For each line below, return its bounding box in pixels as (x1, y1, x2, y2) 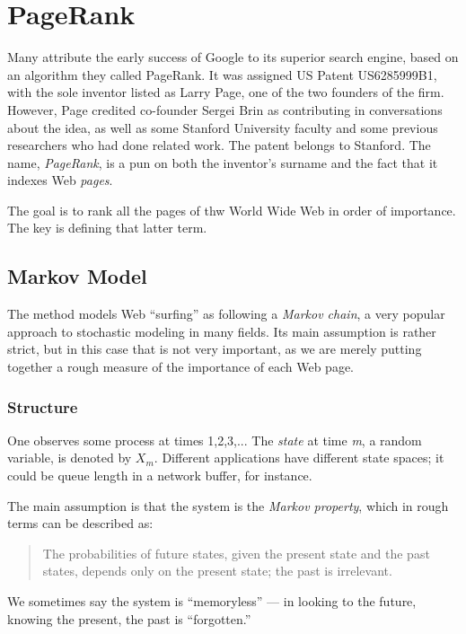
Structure (7, 395, 78, 418)
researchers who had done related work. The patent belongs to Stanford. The (7, 136, 431, 154)
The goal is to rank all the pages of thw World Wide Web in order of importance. (7, 200, 456, 219)
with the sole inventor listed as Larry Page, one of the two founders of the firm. (7, 83, 444, 101)
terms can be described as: (7, 514, 154, 533)
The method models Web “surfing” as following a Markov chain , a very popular (7, 304, 445, 323)
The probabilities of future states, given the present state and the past (42, 543, 430, 562)
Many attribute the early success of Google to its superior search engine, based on (7, 48, 459, 66)
